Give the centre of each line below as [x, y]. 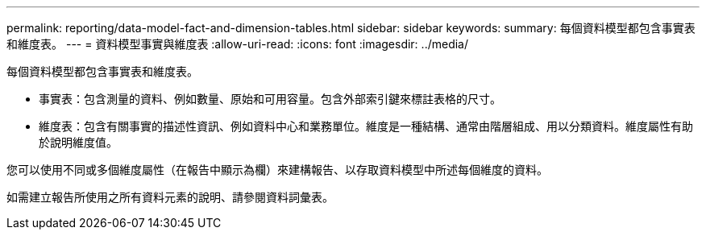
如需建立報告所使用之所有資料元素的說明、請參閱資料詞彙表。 [170, 197]
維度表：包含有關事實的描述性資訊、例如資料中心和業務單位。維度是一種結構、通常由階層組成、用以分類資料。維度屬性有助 [366, 126]
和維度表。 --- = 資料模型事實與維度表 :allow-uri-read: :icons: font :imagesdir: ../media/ [238, 44]
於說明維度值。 [78, 142]
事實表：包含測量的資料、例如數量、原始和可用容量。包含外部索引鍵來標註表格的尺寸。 [270, 99]
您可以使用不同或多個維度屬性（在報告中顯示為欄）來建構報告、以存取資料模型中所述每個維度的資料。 [277, 170]
